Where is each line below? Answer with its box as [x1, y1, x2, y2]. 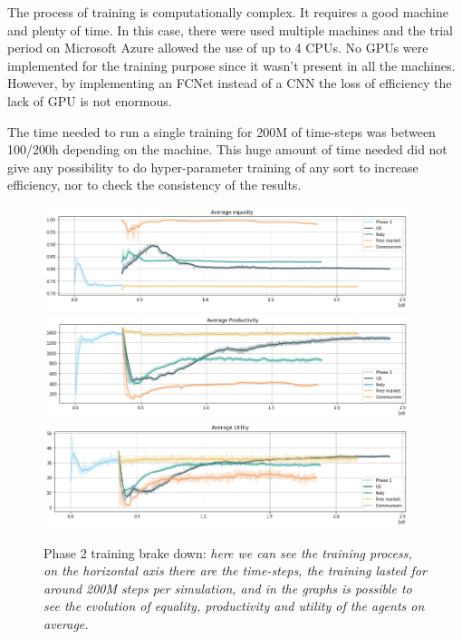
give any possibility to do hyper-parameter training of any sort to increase [7, 157, 419, 176]
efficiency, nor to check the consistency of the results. [7, 175, 302, 194]
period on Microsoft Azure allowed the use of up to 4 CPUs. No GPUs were [7, 38, 428, 57]
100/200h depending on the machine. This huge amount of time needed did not [7, 140, 448, 159]
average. [43, 614, 89, 633]
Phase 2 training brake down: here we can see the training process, [43, 543, 412, 562]
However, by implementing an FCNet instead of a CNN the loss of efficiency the [7, 74, 452, 93]
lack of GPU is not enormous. [7, 91, 172, 110]
